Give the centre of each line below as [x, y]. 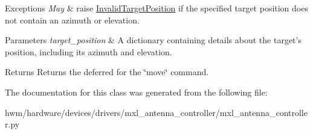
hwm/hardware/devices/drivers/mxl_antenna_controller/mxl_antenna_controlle [156, 112]
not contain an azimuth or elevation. [72, 20]
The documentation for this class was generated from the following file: [136, 92]
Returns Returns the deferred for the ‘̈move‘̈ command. [107, 72]
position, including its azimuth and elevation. [89, 51]
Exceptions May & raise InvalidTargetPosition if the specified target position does [156, 8]
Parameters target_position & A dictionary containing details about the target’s [153, 40]
